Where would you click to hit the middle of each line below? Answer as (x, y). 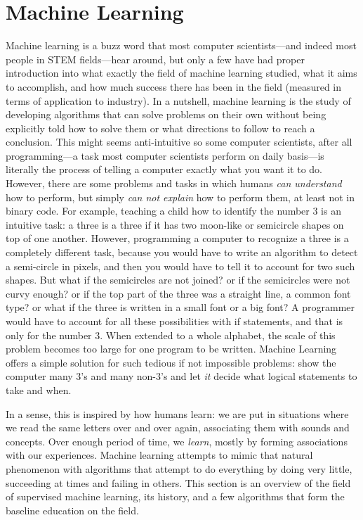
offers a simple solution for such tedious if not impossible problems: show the (171, 362)
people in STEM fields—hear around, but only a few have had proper (155, 59)
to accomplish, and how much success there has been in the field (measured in (174, 86)
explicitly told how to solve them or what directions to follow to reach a (160, 128)
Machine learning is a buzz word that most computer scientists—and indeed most (181, 45)
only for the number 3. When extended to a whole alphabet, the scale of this (171, 335)
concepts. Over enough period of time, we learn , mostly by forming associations (177, 441)
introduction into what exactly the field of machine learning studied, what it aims (181, 73)
